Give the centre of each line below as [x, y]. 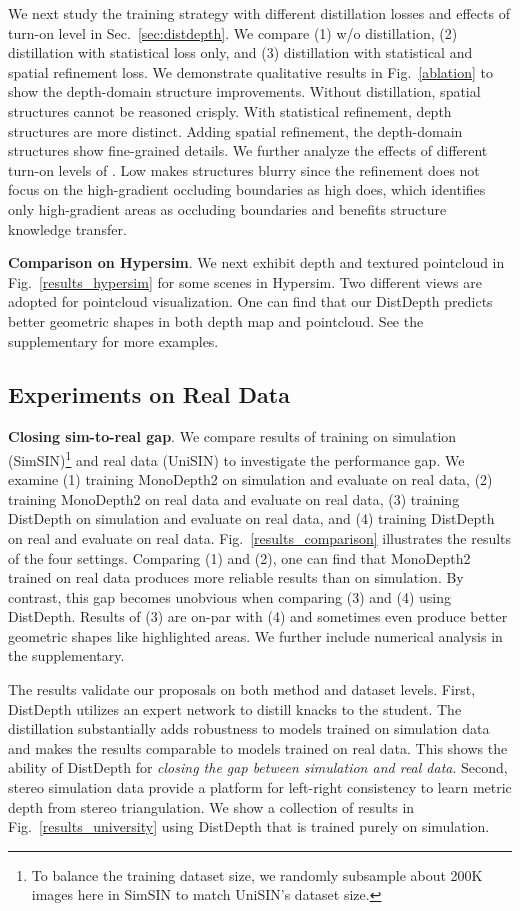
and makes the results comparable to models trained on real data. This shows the [258, 747]
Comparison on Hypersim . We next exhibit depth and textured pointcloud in [256, 262]
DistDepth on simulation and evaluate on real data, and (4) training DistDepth [251, 518]
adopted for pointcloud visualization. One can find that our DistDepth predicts [250, 301]
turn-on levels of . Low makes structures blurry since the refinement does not [244, 169]
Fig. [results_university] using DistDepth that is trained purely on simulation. [249, 826]
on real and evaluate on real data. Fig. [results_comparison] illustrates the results [260, 537]
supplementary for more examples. [113, 340]
